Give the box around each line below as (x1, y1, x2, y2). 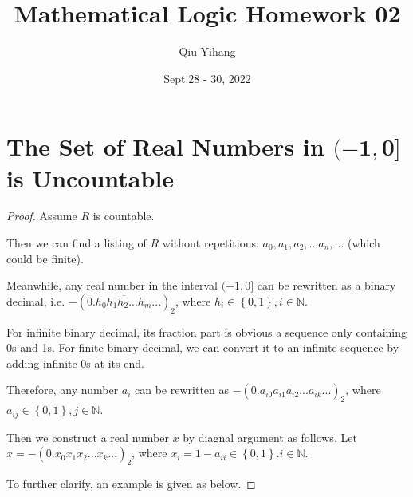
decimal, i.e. (6, 292, 65, 309)
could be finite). (6, 250, 84, 266)
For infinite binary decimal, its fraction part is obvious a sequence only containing (6, 323, 407, 340)
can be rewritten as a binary (257, 277, 396, 294)
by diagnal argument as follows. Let (183, 428, 357, 445)
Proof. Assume (6, 207, 77, 224)
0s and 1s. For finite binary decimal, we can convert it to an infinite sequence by (6, 339, 399, 356)
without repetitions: (162, 235, 259, 251)
